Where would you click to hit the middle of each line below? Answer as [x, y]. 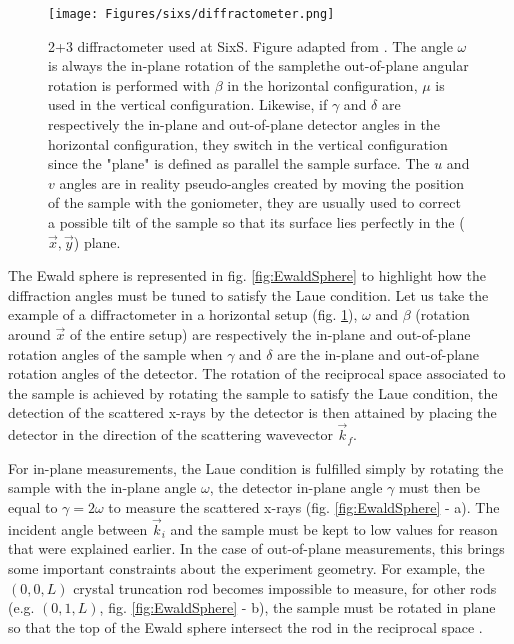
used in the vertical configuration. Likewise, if [188, 104]
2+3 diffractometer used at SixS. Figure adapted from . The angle [250, 45]
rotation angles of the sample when [115, 353]
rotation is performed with [129, 84]
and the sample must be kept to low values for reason [334, 528]
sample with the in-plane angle [102, 487]
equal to [33, 506]
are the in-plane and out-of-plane [378, 353]
